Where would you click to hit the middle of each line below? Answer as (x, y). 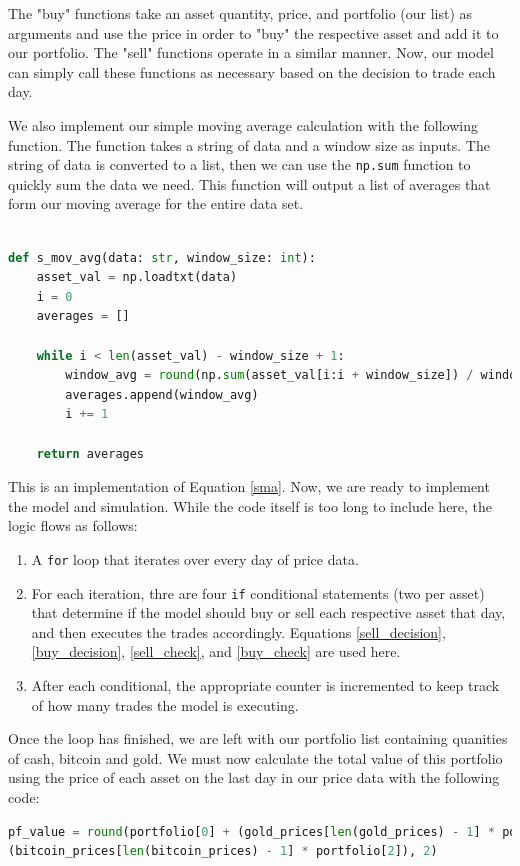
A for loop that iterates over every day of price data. (195, 558)
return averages (90, 453)
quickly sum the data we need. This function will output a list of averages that (249, 183)
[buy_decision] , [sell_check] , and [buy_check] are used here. (216, 651)
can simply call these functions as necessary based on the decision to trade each (252, 71)
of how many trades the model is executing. (165, 704)
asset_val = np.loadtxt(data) (137, 277)
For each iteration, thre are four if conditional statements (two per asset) (258, 592)
